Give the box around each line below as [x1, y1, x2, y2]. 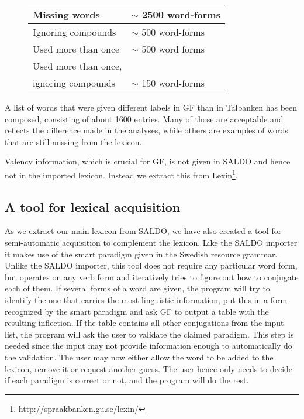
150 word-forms [141, 76, 205, 90]
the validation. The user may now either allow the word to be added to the [5, 351, 274, 363]
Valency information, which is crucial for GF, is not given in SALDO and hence [5, 155, 291, 167]
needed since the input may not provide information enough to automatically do [5, 339, 292, 352]
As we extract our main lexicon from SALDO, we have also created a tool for [5, 225, 282, 237]
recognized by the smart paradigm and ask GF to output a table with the [5, 305, 269, 317]
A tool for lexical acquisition [5, 197, 181, 215]
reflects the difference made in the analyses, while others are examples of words [5, 124, 288, 136]
